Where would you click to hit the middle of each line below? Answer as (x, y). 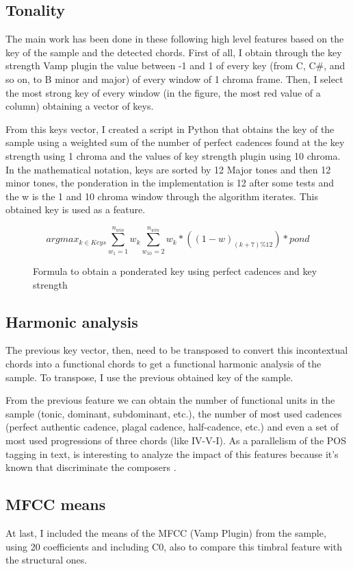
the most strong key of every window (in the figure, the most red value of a (163, 92)
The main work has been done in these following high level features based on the (175, 39)
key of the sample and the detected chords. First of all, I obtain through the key (174, 52)
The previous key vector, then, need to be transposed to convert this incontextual (177, 350)
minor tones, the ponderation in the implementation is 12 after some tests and (170, 183)
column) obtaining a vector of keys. (80, 106)
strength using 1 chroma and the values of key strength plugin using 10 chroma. (173, 155)
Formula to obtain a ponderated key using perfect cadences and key (175, 271)
